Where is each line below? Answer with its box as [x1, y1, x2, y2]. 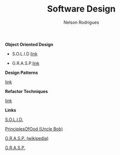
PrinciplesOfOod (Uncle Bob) [5, 126, 63, 132]
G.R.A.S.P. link [12, 60, 40, 66]
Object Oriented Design [5, 41, 53, 47]
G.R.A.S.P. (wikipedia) [5, 135, 49, 141]
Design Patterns [5, 69, 38, 76]
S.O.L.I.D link [12, 51, 38, 57]
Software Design [47, 3, 116, 15]
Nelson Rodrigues [63, 19, 99, 25]
